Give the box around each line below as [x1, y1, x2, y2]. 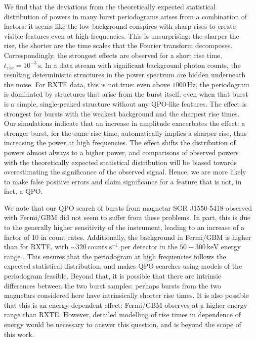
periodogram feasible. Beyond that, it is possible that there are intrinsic [4, 271, 221, 281]
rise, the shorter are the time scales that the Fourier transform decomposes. [4, 40, 233, 51]
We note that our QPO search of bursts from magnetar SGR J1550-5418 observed [4, 202, 252, 213]
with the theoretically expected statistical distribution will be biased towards [4, 157, 237, 167]
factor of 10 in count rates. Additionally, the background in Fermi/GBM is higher [4, 231, 251, 242]
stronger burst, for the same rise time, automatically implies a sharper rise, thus [4, 127, 247, 138]
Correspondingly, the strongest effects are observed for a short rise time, [4, 50, 222, 60]
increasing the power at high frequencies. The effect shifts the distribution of [4, 137, 236, 148]
